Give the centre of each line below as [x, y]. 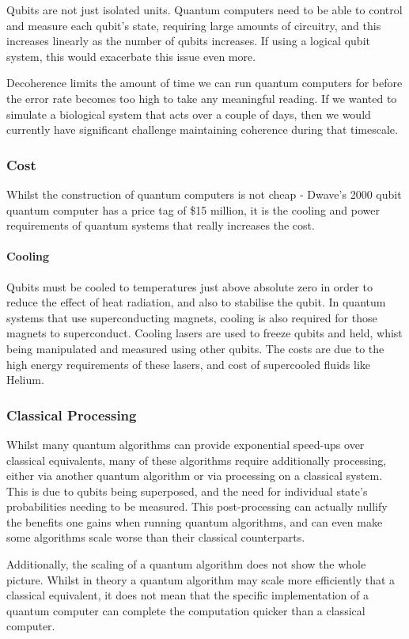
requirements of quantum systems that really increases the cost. [161, 225]
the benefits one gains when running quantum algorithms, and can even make [195, 521]
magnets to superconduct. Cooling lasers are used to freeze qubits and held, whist [204, 333]
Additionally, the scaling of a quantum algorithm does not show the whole [186, 564]
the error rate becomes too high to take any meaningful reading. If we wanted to [202, 98]
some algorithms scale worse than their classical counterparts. [156, 537]
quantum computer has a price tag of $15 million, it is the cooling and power [193, 209]
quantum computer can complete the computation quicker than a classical [186, 610]
